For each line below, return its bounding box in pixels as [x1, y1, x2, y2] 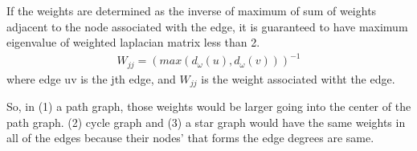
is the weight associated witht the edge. [201, 70, 395, 87]
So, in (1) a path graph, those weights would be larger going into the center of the [6, 98, 411, 115]
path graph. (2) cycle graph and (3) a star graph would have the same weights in [6, 113, 406, 130]
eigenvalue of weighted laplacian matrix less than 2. [6, 34, 260, 51]
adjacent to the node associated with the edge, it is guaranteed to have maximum [6, 18, 408, 35]
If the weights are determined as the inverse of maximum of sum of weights [6, 2, 377, 18]
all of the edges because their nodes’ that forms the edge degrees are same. [6, 129, 374, 146]
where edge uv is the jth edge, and [6, 70, 176, 87]
